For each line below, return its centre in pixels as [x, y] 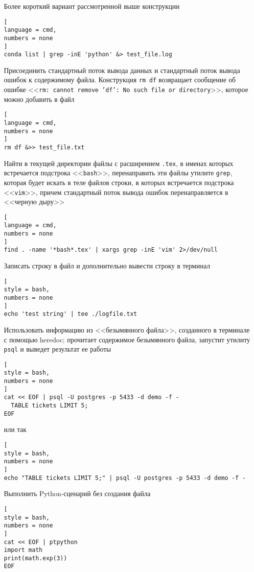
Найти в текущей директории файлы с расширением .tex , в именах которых [119, 163]
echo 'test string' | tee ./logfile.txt [71, 314]
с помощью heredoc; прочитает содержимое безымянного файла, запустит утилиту [127, 339]
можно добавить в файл [39, 99]
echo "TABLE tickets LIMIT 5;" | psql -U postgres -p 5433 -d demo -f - [125, 478]
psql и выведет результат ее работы [58, 349]
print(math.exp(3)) [35, 558]
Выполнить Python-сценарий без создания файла [77, 493]
